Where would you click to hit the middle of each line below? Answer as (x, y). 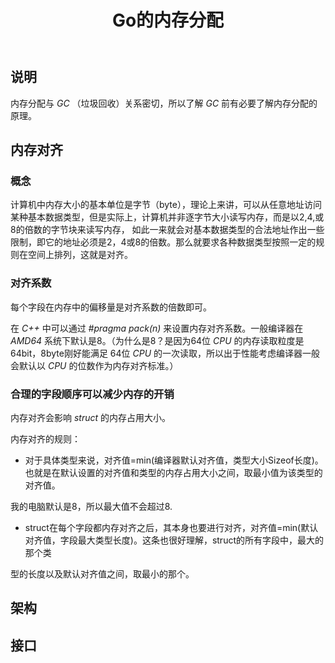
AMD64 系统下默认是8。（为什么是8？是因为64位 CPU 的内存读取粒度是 (157, 340)
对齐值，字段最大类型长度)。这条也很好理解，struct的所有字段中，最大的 (174, 540)
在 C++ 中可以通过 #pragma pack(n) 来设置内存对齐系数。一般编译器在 (157, 328)
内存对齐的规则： (45, 438)
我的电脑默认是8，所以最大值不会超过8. (91, 506)
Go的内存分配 (168, 20)
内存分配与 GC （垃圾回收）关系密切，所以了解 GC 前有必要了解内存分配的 (164, 103)
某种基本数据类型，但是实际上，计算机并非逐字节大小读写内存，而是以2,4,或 (167, 217)
